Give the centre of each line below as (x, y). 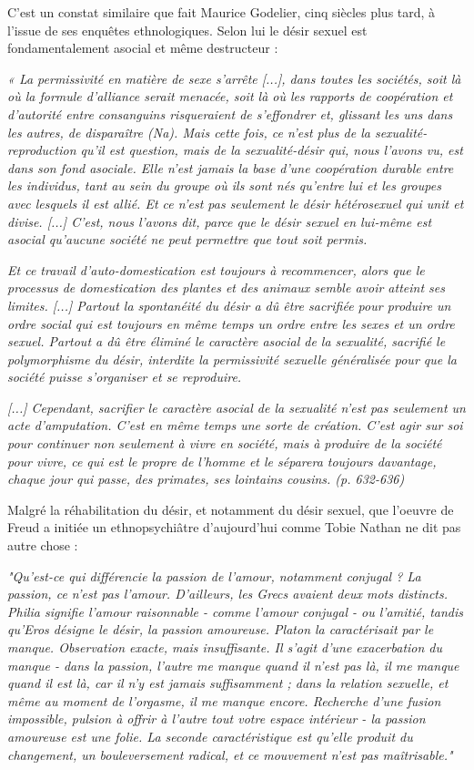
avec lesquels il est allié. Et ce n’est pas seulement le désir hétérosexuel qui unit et (236, 203)
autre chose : (43, 545)
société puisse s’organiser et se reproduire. (125, 377)
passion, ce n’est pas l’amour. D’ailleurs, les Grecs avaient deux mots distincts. (228, 594)
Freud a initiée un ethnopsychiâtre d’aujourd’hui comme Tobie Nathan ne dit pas (234, 527)
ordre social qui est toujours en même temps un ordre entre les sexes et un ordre (231, 323)
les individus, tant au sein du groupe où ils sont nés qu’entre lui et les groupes (224, 185)
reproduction (42, 150)
